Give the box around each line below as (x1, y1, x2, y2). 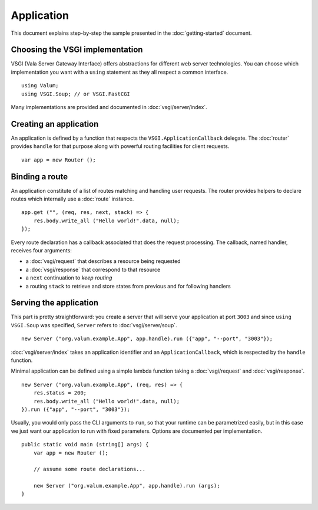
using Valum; (21, 83, 59, 89)
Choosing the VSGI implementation (11, 45, 143, 55)
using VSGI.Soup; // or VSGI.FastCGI (21, 90, 131, 97)
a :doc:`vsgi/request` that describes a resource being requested (25, 258, 181, 265)
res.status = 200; (33, 390, 87, 396)
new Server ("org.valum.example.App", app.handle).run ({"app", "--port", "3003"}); (21, 335, 273, 342)
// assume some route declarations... (33, 466, 146, 473)
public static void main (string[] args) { (21, 441, 149, 448)
